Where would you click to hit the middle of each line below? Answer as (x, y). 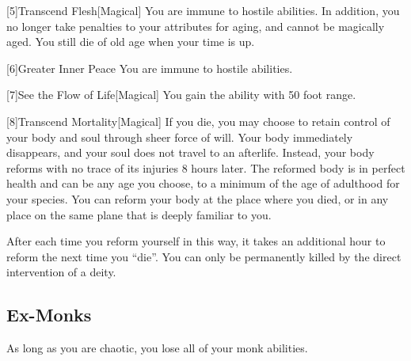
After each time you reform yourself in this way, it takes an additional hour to (196, 241)
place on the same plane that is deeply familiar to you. (139, 214)
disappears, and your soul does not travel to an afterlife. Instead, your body (190, 152)
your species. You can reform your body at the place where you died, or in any (198, 198)
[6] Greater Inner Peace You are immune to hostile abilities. (150, 68)
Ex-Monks (49, 315)
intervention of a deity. (61, 272)
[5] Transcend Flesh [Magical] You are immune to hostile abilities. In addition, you (203, 10)
